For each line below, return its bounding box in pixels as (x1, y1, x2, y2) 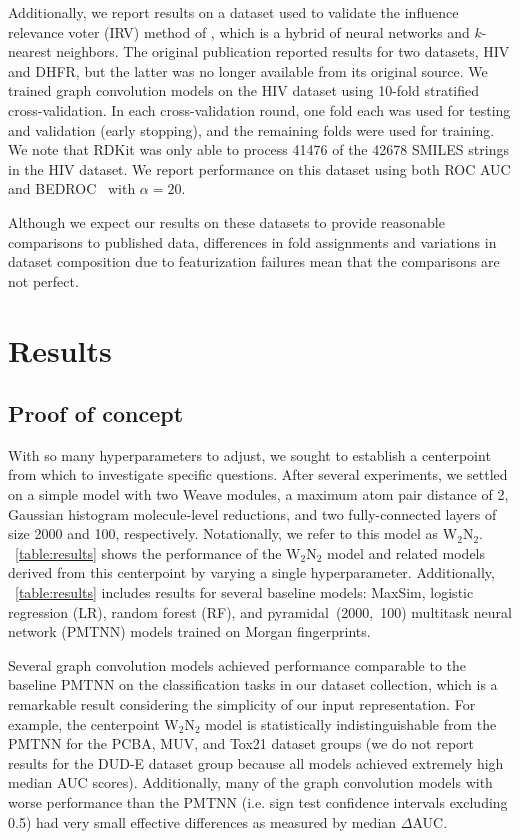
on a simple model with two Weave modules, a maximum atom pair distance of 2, (8, 484, 509, 505)
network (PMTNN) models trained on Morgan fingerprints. (8, 621, 371, 642)
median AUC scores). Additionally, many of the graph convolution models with (8, 772, 493, 793)
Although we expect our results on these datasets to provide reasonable (8, 211, 445, 232)
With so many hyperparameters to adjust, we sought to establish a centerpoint (8, 444, 491, 465)
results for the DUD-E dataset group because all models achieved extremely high (8, 752, 504, 773)
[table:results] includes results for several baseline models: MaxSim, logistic (15, 582, 474, 603)
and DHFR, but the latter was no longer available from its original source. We (8, 60, 488, 81)
